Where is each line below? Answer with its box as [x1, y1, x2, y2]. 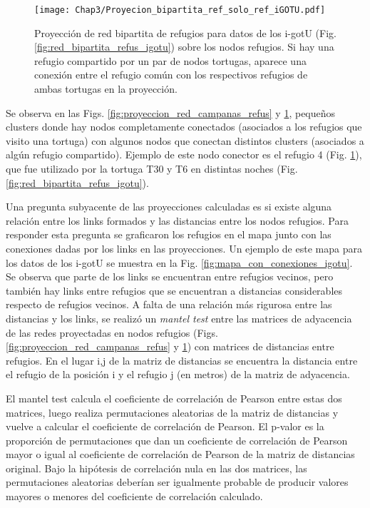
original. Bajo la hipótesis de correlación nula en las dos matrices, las [6, 460, 307, 475]
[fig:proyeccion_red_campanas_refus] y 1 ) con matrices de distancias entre [6, 339, 334, 354]
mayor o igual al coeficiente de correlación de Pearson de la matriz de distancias [6, 447, 355, 462]
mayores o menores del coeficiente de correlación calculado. [6, 489, 263, 504]
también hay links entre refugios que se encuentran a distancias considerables [6, 283, 343, 298]
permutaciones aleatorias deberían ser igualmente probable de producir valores [6, 474, 349, 489]
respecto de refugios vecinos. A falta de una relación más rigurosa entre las [6, 297, 332, 312]
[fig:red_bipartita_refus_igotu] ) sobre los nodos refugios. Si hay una [34, 39, 334, 54]
